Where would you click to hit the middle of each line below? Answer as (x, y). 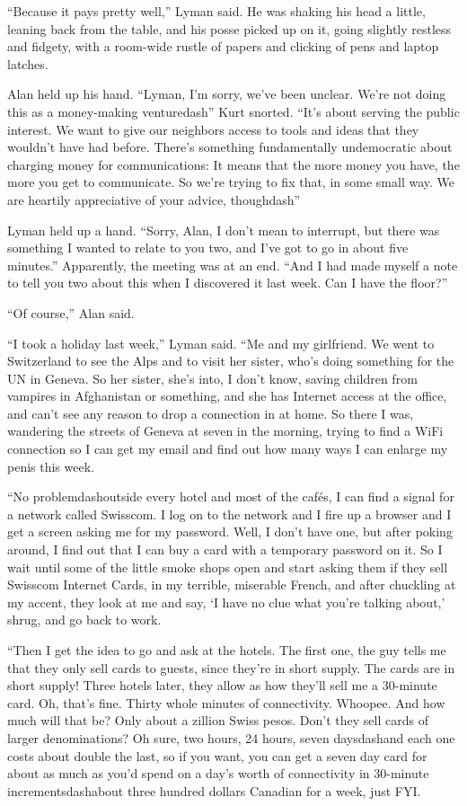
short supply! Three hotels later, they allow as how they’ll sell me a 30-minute (222, 685)
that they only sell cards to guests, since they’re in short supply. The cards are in (231, 667)
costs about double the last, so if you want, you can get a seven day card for (217, 755)
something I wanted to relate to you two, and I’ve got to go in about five (208, 248)
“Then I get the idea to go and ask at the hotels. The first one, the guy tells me (227, 650)
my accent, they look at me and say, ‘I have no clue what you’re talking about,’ (226, 602)
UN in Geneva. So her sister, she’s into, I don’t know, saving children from (212, 378)
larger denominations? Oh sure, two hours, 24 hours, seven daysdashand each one (231, 737)
